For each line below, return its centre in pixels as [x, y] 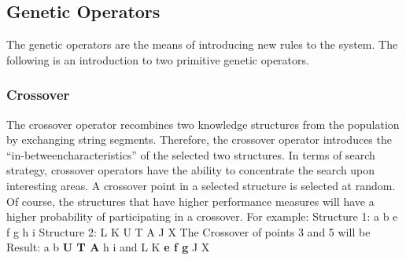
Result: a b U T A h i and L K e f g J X [108, 247]
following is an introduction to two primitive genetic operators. [158, 59]
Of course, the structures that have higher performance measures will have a [190, 201]
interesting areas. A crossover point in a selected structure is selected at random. [201, 185]
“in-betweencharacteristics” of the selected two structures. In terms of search [191, 154]
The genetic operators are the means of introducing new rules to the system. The [202, 44]
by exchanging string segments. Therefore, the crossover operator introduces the [199, 139]
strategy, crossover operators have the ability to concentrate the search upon [191, 170]
